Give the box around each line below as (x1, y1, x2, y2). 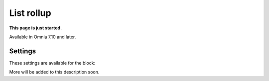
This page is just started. (9, 25, 62, 31)
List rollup (9, 7, 52, 18)
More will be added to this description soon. (9, 69, 100, 75)
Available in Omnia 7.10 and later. (9, 34, 76, 40)
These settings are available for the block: (9, 60, 96, 66)
